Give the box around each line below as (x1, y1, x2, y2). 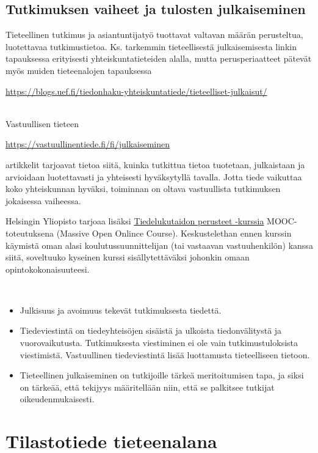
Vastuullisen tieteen (5, 117, 79, 130)
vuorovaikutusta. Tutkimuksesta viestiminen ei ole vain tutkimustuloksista (20, 336, 298, 349)
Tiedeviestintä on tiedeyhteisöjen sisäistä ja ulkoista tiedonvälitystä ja (20, 324, 282, 337)
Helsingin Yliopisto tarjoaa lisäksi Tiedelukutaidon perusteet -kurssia (5, 215, 264, 227)
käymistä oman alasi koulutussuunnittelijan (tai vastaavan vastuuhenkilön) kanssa (5, 238, 313, 251)
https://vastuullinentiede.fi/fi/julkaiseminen (5, 138, 170, 150)
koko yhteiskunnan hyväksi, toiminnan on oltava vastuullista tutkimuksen (5, 182, 281, 195)
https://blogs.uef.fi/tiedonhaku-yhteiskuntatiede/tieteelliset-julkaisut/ (5, 84, 267, 97)
